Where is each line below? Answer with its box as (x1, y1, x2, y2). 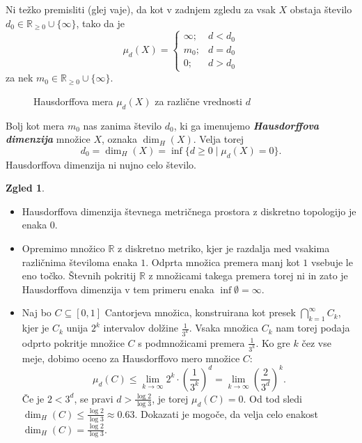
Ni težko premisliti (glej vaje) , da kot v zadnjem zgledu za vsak (6, 2, 276, 16)
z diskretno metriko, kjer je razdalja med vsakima (118, 240, 330, 255)
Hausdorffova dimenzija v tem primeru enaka (22, 281, 214, 296)
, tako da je (76, 15, 125, 30)
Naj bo (22, 305, 52, 320)
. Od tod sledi (243, 391, 302, 405)
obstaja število (290, 2, 352, 16)
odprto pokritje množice (22, 335, 125, 350)
